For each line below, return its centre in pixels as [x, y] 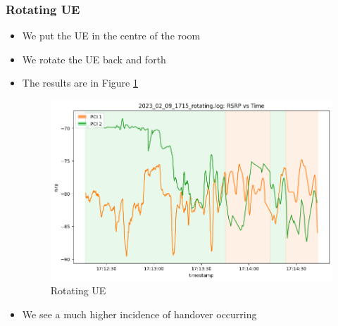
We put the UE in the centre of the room [111, 36]
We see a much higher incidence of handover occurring [139, 314]
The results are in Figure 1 [80, 83]
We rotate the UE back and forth [94, 59]
